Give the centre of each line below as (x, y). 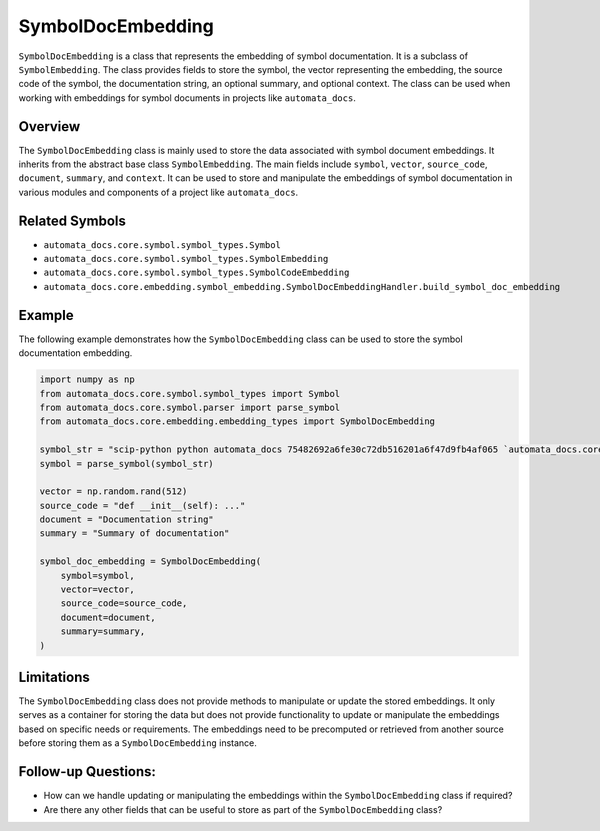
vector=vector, (97, 589)
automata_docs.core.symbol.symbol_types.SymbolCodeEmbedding (196, 273)
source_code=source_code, (124, 603)
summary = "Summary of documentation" (134, 533)
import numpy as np (87, 379)
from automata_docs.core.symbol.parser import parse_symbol (190, 407)
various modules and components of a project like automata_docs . (158, 192)
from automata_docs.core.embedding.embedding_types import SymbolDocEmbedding (237, 421)
